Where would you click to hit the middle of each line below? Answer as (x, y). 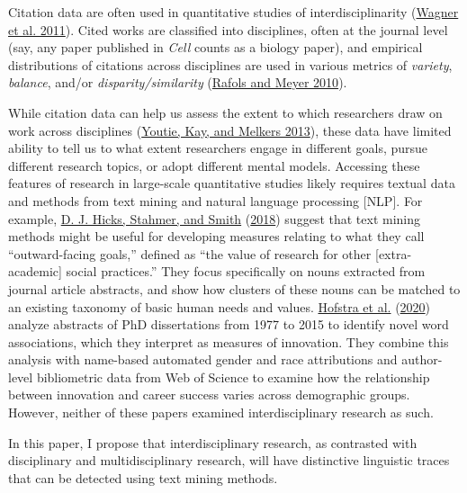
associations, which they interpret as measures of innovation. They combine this (229, 341)
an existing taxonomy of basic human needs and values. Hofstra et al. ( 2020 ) (220, 306)
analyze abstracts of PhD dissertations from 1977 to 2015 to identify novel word (229, 324)
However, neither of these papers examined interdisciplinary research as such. (221, 412)
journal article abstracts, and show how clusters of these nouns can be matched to (234, 288)
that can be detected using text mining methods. (143, 477)
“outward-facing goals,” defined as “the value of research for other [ (193, 253)
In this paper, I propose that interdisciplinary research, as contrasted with (213, 442)
